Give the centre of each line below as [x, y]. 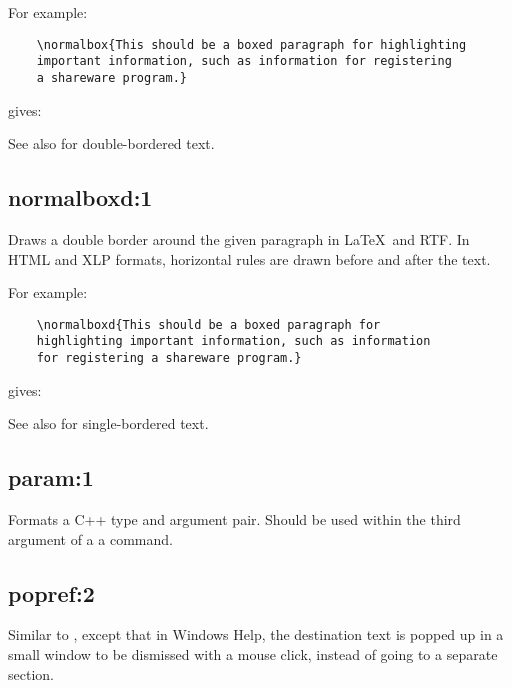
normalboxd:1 [80, 197]
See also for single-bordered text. [108, 423]
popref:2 [51, 592]
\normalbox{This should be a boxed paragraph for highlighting [251, 44]
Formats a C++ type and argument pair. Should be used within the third [234, 519]
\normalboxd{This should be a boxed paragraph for [208, 324]
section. [31, 673]
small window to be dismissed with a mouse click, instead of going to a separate [253, 654]
